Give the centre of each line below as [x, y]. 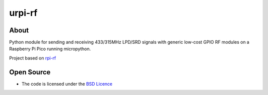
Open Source [30, 72]
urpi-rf [23, 13]
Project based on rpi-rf [33, 58]
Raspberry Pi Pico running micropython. [50, 49]
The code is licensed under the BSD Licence [67, 84]
